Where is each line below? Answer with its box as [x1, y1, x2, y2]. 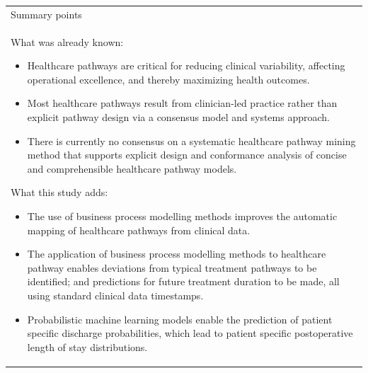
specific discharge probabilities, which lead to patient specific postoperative [27, 326, 353, 340]
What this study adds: [11, 185, 108, 200]
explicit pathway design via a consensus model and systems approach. [27, 109, 330, 124]
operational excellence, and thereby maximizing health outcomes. [27, 71, 310, 86]
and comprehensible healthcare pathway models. [27, 161, 237, 176]
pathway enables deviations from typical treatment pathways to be [27, 260, 317, 275]
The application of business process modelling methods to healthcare [27, 246, 326, 261]
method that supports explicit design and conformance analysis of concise [27, 147, 347, 162]
